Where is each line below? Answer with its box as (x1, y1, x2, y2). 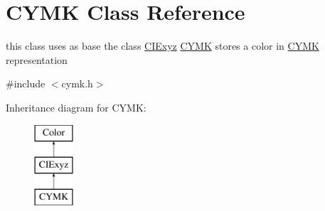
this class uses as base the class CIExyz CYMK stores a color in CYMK (6, 38, 319, 53)
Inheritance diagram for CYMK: (6, 99, 146, 114)
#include (6, 76, 46, 91)
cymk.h (61, 76, 93, 91)
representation (6, 52, 68, 67)
